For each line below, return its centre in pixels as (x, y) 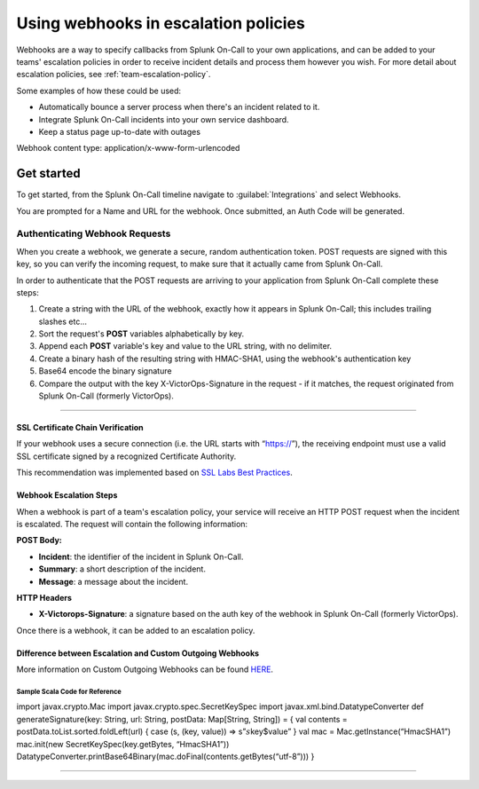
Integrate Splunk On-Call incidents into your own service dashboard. (164, 119)
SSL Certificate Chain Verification (80, 428)
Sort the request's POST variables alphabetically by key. (141, 334)
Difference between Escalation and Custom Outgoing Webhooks (138, 653)
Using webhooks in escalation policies (161, 23)
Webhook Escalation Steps (67, 495)
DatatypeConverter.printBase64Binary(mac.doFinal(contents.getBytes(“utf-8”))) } (165, 757)
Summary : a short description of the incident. (122, 569)
